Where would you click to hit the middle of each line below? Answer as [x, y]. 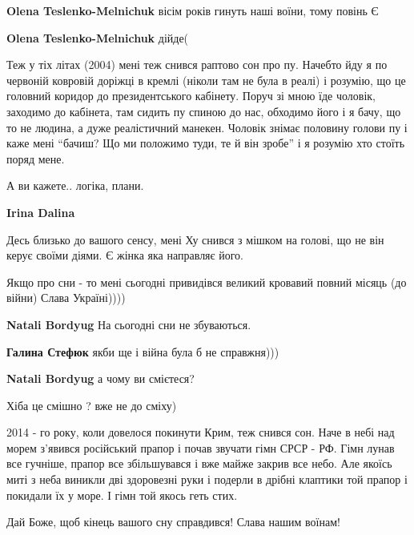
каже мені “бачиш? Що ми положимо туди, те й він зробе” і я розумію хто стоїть [206, 143]
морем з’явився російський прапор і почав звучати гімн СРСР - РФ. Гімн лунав [201, 447]
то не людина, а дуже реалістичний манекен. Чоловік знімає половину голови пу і [207, 127]
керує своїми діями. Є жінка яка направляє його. [125, 255]
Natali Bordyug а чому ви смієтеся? [100, 378]
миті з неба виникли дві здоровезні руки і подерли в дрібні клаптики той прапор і [207, 479]
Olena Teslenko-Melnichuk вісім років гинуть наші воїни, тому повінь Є [193, 10]
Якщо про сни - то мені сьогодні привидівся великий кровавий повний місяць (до [207, 282]
